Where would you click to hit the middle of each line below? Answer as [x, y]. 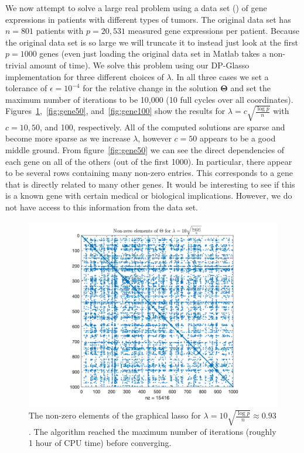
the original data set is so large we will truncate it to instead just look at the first [152, 42]
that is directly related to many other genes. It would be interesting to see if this [150, 184]
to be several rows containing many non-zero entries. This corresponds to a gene [149, 173]
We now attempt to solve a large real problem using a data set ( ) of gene [136, 8]
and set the [250, 88]
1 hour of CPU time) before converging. [100, 443]
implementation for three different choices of [85, 76]
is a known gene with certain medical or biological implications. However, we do [149, 196]
